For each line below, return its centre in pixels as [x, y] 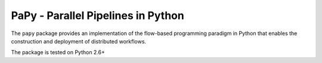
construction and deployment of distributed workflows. [78, 41]
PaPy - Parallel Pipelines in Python [97, 15]
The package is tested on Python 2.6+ [58, 52]
